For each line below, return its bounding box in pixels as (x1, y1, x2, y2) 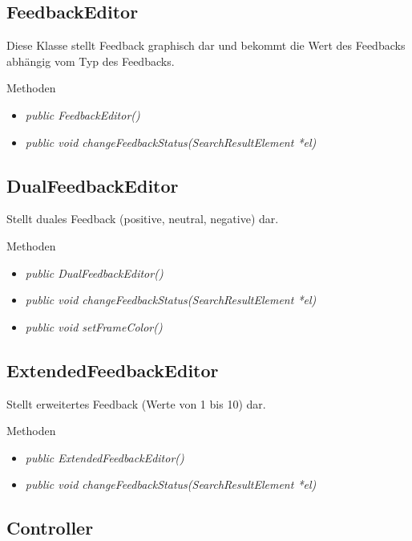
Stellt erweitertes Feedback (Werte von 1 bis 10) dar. (6, 395, 266, 412)
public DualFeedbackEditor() (25, 264, 164, 281)
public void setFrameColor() (25, 318, 163, 335)
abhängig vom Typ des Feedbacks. (6, 52, 175, 69)
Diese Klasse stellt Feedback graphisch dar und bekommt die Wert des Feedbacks (6, 37, 406, 54)
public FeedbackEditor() (25, 106, 140, 123)
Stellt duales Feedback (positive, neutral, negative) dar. (6, 210, 279, 227)
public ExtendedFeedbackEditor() (25, 449, 184, 466)
